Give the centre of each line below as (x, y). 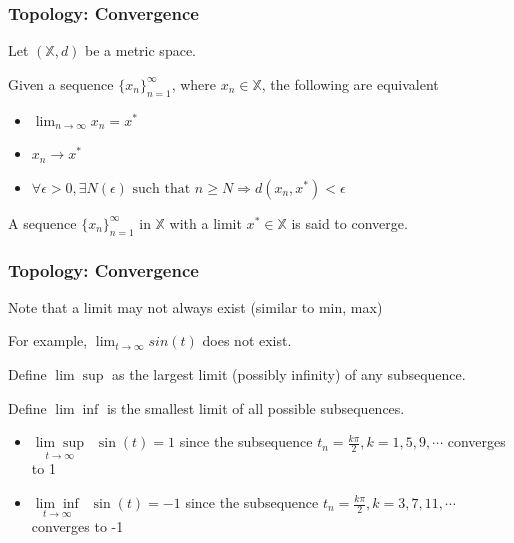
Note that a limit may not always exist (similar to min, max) (195, 306)
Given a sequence (61, 83)
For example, (48, 340)
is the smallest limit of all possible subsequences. (255, 407)
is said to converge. (349, 222)
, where (194, 83)
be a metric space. (140, 50)
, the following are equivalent (350, 83)
